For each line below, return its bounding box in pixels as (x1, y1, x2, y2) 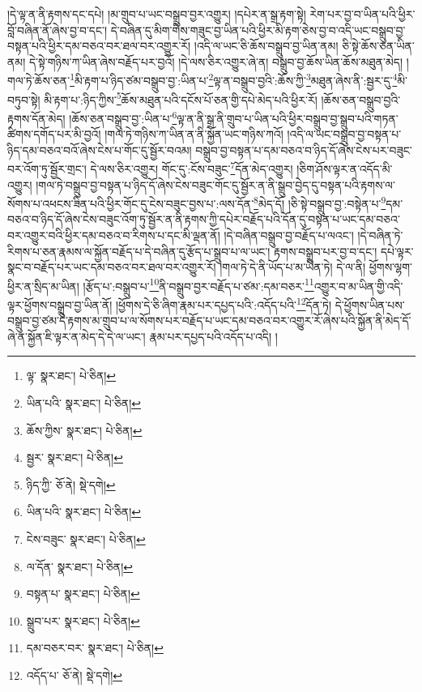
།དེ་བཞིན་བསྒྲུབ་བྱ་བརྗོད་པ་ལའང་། (224, 227, 354, 243)
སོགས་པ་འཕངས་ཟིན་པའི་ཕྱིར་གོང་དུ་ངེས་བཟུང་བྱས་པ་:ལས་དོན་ (7, 194, 254, 211)
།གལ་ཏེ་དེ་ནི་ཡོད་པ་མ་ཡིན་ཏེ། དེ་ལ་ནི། (220, 258, 366, 276)
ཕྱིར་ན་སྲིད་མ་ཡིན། (7, 277, 79, 294)
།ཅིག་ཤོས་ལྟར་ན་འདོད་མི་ (296, 160, 393, 177)
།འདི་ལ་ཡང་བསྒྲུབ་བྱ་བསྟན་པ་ (287, 126, 402, 143)
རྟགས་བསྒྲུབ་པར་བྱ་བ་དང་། (274, 242, 377, 259)
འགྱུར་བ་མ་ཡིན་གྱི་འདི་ (313, 277, 403, 294)
